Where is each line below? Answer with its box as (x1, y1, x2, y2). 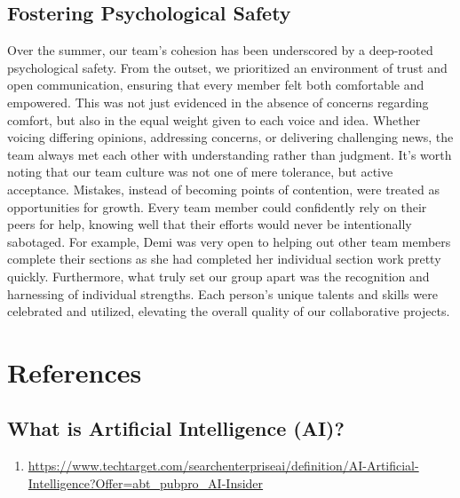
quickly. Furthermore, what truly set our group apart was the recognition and (7, 266, 430, 285)
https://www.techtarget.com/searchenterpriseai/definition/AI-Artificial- (28, 456, 419, 475)
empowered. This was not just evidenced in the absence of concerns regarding (7, 92, 429, 111)
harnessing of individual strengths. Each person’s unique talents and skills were (7, 284, 438, 303)
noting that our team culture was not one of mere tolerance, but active (7, 162, 393, 181)
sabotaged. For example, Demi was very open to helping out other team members (7, 232, 451, 250)
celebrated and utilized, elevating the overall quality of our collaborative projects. (7, 302, 450, 320)
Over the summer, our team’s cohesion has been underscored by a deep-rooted (7, 41, 433, 59)
